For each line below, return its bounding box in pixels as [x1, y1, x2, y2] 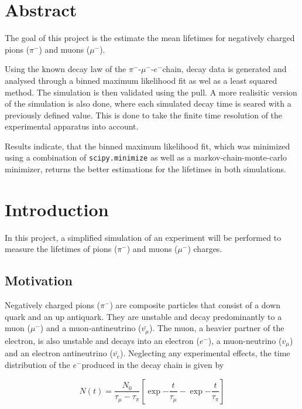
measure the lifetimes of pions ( [5, 243, 118, 255]
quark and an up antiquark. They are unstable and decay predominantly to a [5, 310, 282, 322]
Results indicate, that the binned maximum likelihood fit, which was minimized [5, 139, 290, 152]
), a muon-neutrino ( [208, 334, 282, 346]
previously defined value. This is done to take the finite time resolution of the [5, 108, 283, 121]
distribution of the [5, 358, 70, 370]
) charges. [187, 243, 222, 255]
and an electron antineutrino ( [5, 347, 113, 359]
